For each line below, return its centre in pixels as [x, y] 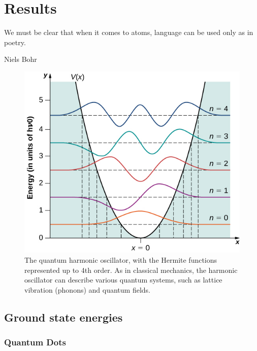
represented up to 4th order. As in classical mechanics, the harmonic [131, 270]
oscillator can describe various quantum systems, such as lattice [123, 280]
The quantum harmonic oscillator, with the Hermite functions [121, 260]
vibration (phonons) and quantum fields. [87, 289]
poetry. [15, 42]
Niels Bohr [21, 59]
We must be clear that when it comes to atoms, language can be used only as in [129, 32]
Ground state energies [63, 317]
